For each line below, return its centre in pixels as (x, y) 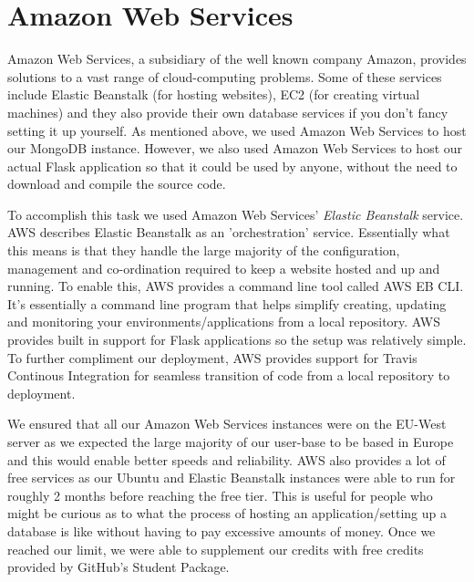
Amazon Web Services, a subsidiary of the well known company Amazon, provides (237, 59)
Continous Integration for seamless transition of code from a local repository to (229, 375)
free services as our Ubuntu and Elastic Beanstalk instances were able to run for (232, 478)
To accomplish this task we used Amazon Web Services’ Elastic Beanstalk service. (236, 214)
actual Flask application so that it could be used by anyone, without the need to (232, 166)
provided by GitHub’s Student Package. (118, 567)
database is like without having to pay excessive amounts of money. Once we (222, 530)
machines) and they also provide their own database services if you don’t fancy (228, 112)
